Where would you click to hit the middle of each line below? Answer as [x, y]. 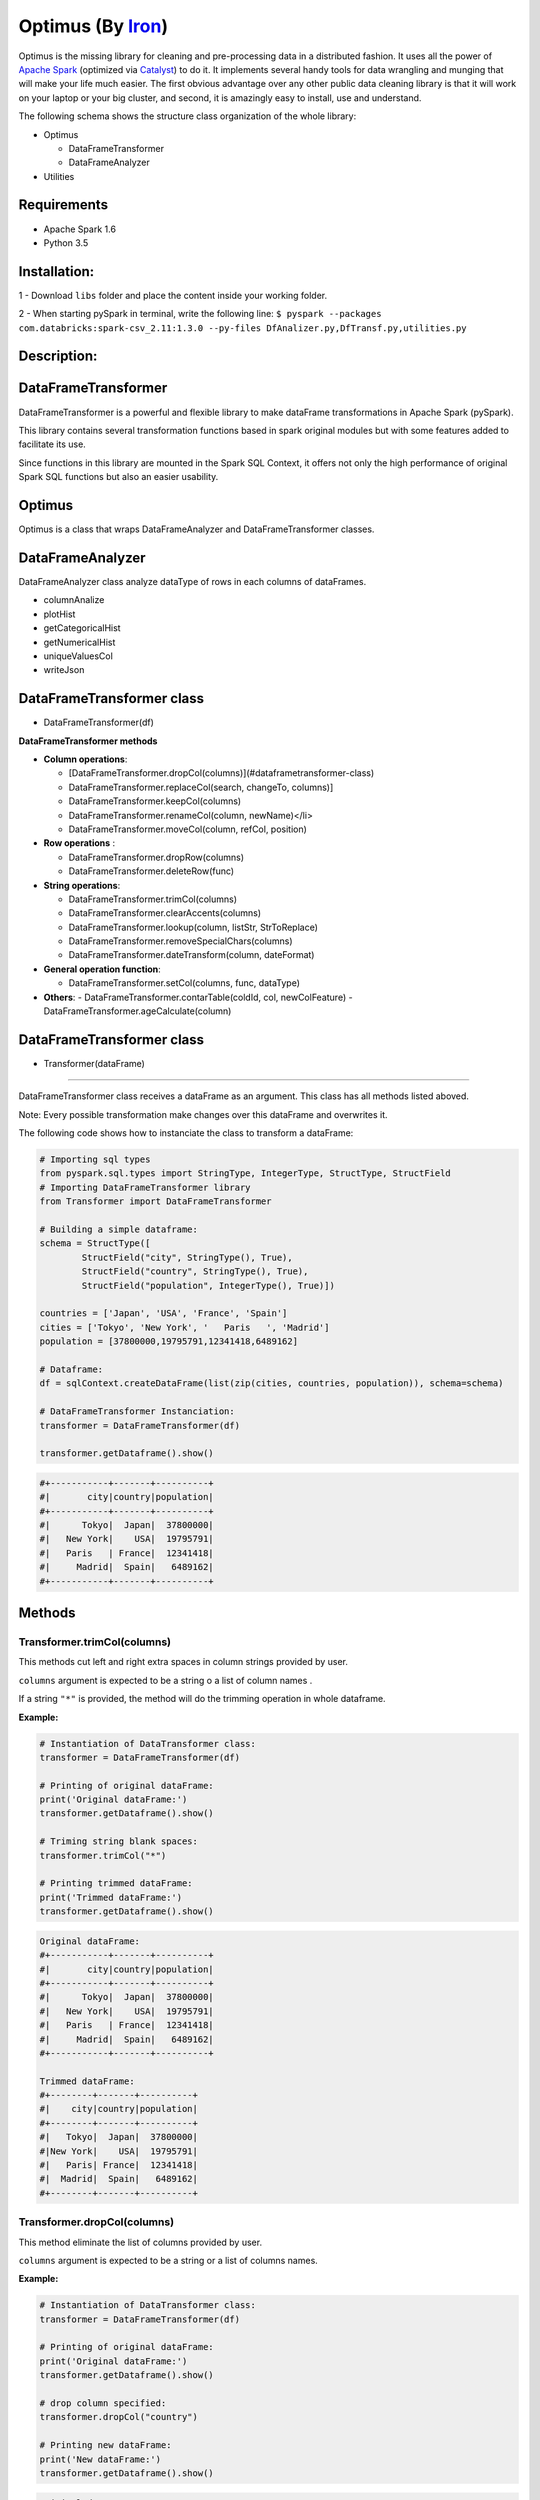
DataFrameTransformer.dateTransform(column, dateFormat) [191, 955]
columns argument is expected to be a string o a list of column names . [165, 1680]
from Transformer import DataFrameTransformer [155, 1201]
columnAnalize [74, 600]
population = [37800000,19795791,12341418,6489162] [169, 1341]
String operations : [82, 885]
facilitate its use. [52, 444]
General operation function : [102, 969]
